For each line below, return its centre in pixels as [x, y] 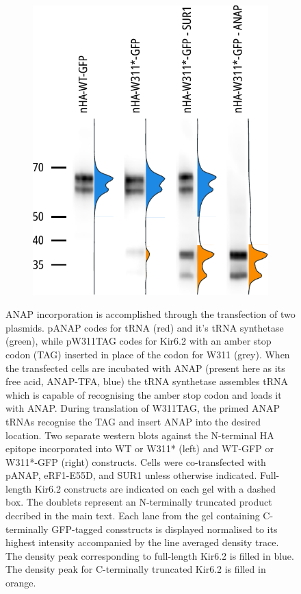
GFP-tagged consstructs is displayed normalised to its [165, 529]
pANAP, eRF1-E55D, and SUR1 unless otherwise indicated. [131, 475]
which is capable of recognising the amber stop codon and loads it [144, 394]
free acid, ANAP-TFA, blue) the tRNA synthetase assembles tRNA [147, 381]
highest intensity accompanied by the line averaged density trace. [142, 542]
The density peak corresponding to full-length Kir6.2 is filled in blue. [150, 555]
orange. [21, 583]
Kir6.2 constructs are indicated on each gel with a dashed [155, 488]
